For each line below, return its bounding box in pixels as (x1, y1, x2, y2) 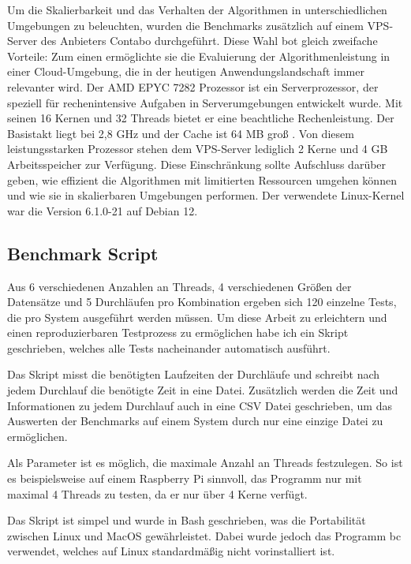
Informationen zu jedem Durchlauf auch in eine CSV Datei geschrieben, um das (7, 397, 392, 413)
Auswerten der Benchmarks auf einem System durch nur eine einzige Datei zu (7, 413, 383, 429)
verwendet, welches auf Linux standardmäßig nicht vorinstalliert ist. (7, 543, 335, 559)
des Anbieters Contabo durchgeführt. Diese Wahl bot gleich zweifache (40, 32, 378, 49)
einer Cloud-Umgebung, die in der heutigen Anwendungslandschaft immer (7, 63, 364, 80)
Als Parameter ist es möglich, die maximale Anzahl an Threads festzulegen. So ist (7, 454, 403, 471)
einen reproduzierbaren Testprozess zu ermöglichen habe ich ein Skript (7, 324, 349, 341)
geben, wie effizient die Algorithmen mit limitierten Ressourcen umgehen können (7, 171, 397, 188)
